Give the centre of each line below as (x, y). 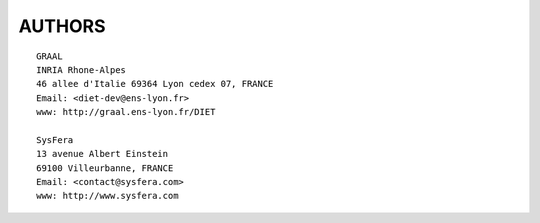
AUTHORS (62, 26)
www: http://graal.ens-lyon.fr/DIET (126, 112)
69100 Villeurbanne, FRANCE (105, 168)
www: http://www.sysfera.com (107, 196)
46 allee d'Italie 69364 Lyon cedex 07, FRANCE (155, 84)
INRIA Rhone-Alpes (81, 69)
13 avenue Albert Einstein (102, 154)
